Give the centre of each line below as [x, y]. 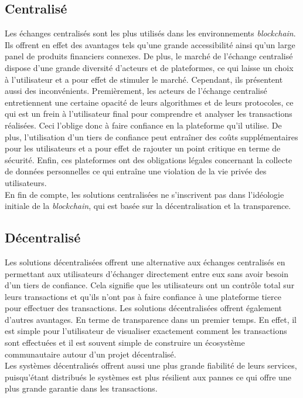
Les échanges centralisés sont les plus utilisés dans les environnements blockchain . [150, 33]
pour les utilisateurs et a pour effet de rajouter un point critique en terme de [143, 148]
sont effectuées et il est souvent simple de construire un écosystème [125, 343]
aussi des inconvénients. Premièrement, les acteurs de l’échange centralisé [136, 91]
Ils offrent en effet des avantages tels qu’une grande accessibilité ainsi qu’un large [150, 44]
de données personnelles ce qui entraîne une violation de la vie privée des [136, 171]
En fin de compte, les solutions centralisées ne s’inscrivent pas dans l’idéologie [144, 194]
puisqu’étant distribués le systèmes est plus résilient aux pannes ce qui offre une [148, 377]
